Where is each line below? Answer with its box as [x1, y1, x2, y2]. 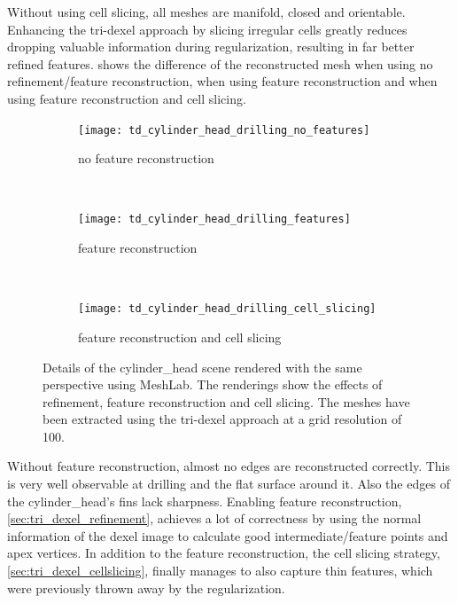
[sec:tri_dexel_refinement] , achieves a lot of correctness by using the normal [7, 509, 422, 528]
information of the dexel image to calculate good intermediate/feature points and [7, 526, 448, 544]
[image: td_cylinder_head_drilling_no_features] [78, 123, 370, 137]
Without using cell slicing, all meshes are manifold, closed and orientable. [7, 3, 406, 20]
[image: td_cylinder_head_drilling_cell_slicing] [78, 302, 376, 316]
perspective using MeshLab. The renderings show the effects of [43, 375, 383, 394]
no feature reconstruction [78, 149, 214, 168]
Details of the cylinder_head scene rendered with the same [43, 357, 362, 376]
